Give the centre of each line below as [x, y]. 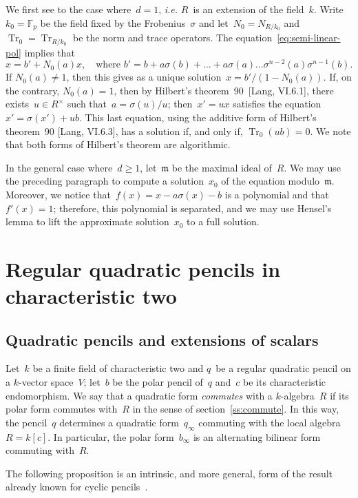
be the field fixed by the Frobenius [113, 22]
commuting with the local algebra [270, 422]
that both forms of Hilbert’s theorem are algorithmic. [118, 144]
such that [87, 104]
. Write [328, 9]
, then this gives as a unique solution [144, 77]
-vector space [46, 382]
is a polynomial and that [277, 194]
